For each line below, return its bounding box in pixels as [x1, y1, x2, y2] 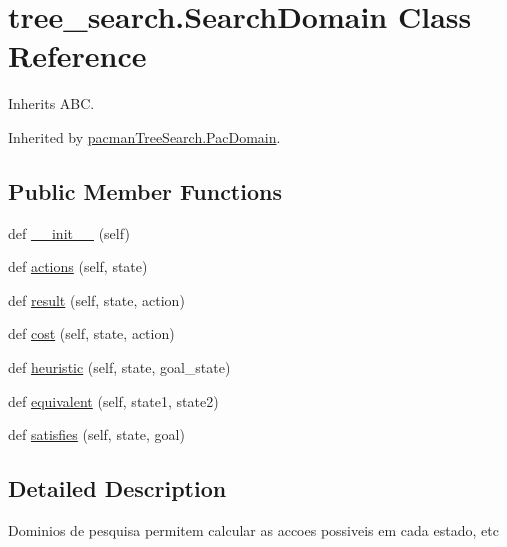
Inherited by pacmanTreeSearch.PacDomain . [8, 126, 281, 147]
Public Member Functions [8, 175, 282, 206]
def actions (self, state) [8, 256, 148, 277]
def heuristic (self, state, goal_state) [8, 357, 231, 378]
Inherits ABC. [8, 93, 95, 114]
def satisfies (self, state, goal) [8, 424, 185, 445]
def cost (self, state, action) [8, 323, 175, 344]
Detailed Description [8, 473, 227, 504]
